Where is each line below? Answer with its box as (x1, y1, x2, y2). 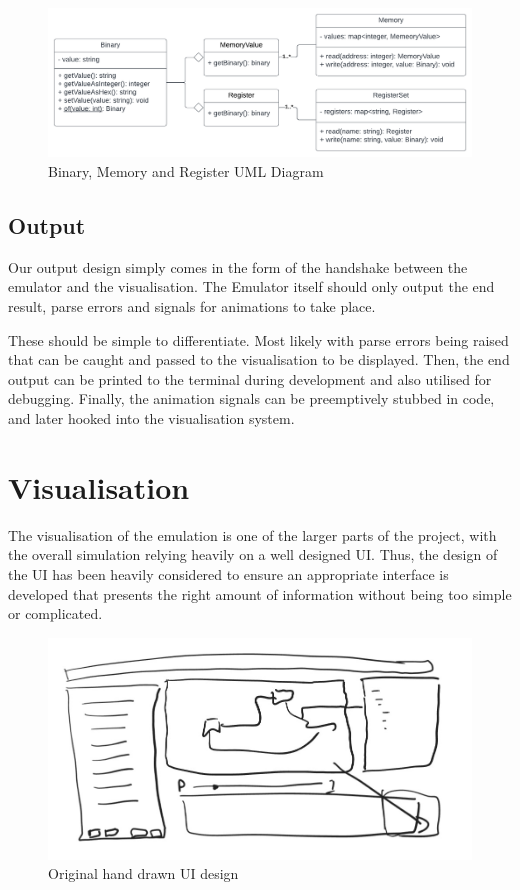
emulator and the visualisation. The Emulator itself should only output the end (8, 276, 495, 297)
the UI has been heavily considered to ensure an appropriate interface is (8, 563, 449, 584)
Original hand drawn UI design (48, 863, 239, 884)
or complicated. (8, 603, 103, 624)
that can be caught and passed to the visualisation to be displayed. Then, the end (8, 349, 510, 370)
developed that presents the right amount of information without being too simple (8, 583, 512, 604)
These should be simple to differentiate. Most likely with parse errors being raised (8, 329, 509, 350)
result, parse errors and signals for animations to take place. (8, 296, 376, 317)
